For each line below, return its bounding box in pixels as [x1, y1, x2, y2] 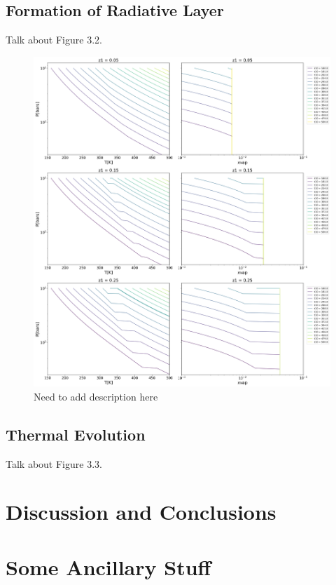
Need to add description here [34, 389, 158, 403]
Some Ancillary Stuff [6, 552, 211, 581]
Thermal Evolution [6, 423, 146, 445]
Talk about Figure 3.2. [6, 32, 102, 47]
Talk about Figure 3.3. [6, 456, 102, 471]
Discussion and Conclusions [6, 497, 276, 526]
